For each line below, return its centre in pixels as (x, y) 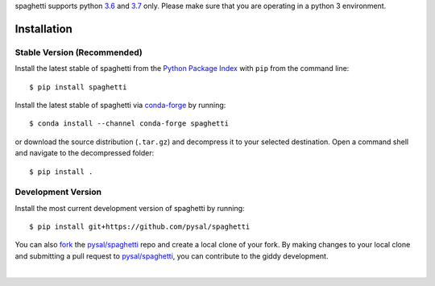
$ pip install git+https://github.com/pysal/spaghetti (140, 227)
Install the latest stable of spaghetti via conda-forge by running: (120, 105)
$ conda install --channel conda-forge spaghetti (129, 124)
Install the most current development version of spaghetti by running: (130, 208)
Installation (43, 29)
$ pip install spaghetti (78, 87)
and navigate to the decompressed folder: (85, 153)
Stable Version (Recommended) (79, 52)
